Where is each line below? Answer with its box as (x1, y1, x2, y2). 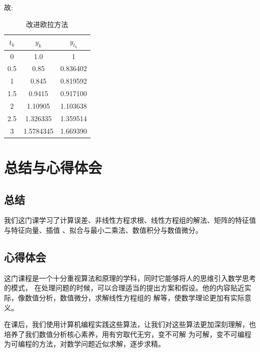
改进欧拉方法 (26, 19, 68, 29)
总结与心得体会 (4, 157, 102, 177)
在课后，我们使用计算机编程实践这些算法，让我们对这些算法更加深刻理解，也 (4, 319, 256, 329)
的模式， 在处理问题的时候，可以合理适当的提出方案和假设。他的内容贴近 (4, 282, 244, 293)
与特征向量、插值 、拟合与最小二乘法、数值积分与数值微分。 (4, 224, 202, 235)
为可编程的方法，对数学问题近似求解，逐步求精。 (4, 338, 165, 349)
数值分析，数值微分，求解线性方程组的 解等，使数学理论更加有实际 (24, 292, 244, 302)
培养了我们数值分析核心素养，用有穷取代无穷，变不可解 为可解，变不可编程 (4, 328, 251, 339)
